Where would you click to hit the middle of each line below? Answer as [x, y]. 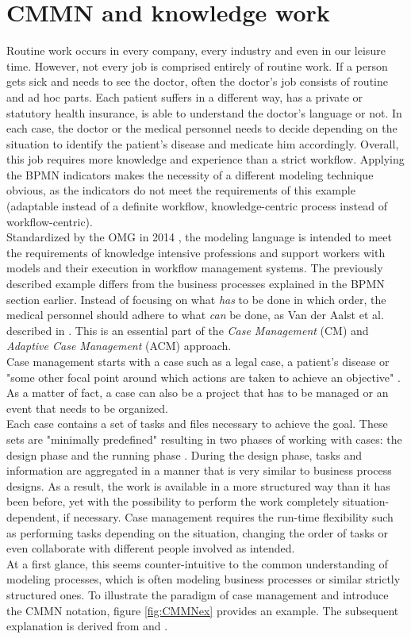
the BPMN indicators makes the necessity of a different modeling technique [190, 174]
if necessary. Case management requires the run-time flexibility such [228, 516]
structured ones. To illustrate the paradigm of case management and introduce [198, 594]
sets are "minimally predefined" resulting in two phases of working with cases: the [204, 439]
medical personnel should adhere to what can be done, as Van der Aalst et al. [195, 315]
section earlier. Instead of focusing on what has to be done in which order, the [196, 299]
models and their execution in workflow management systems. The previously [195, 268]
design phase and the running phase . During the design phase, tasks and [184, 454]
